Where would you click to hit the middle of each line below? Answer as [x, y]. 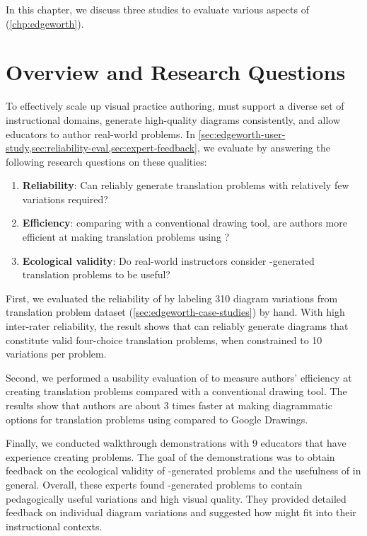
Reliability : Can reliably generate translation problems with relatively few [186, 185]
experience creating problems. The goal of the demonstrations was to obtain [170, 456]
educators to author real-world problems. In [100, 133]
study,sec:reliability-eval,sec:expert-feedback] [101, 148]
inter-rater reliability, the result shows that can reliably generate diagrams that [177, 326]
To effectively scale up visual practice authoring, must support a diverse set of [175, 106]
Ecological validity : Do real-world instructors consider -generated [168, 260]
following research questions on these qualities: [106, 161]
